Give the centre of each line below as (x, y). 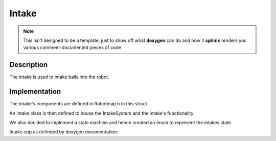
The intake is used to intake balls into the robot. (59, 77)
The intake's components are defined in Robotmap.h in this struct (78, 104)
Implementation (35, 92)
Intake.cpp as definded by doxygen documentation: (64, 132)
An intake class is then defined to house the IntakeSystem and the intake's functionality (101, 113)
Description (29, 65)
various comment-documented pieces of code (72, 48)
